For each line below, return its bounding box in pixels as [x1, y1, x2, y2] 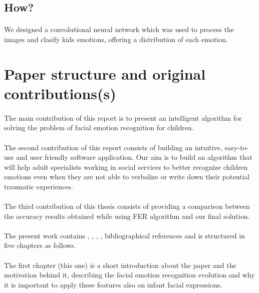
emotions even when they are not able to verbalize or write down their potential [4, 171, 250, 182]
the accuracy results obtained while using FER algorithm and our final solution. [4, 210, 250, 221]
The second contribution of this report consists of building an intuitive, [4, 142, 222, 152]
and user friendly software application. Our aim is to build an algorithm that [16, 152, 252, 162]
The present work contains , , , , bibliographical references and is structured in [4, 230, 245, 240]
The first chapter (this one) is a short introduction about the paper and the [4, 259, 236, 270]
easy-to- [224, 142, 249, 152]
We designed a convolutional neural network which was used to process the [4, 24, 234, 35]
